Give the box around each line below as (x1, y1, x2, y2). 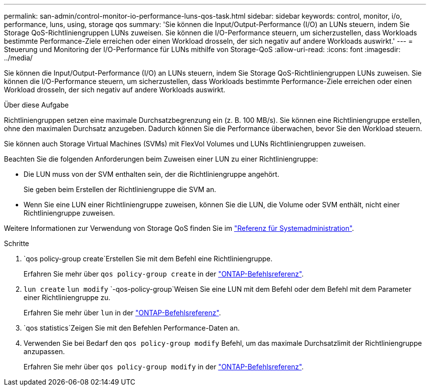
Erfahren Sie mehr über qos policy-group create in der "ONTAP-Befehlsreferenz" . (24, 270, 304, 278)
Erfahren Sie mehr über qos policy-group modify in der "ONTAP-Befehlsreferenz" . (24, 362, 304, 371)
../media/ (4, 54, 33, 62)
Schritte (4, 239, 29, 248)
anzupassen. (24, 347, 65, 356)
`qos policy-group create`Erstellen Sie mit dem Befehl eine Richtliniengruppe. (24, 254, 272, 263)
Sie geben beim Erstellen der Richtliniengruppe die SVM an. (24, 185, 216, 194)
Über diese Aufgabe (4, 101, 69, 109)
